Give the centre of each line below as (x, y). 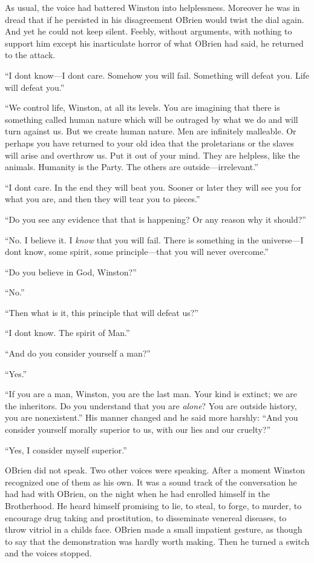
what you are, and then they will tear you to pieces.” (103, 199)
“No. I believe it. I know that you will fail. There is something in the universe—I (154, 239)
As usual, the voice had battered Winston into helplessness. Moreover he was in (152, 7)
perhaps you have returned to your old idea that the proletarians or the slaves (149, 143)
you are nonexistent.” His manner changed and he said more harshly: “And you (152, 417)
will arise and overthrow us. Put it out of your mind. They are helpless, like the (152, 155)
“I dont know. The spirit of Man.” (67, 333)
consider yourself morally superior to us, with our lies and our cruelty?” (138, 430)
